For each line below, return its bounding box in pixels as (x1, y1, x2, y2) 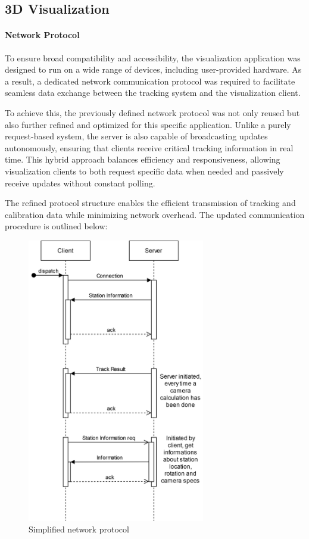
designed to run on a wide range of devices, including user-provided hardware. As (5, 63, 302, 76)
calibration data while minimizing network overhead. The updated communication (5, 208, 305, 220)
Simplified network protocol (29, 523, 129, 535)
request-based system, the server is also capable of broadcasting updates (5, 130, 268, 142)
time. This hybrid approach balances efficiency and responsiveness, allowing (5, 153, 280, 166)
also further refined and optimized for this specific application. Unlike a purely (5, 118, 291, 130)
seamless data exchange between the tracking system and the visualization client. (5, 86, 301, 99)
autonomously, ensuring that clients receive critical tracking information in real (5, 141, 294, 154)
